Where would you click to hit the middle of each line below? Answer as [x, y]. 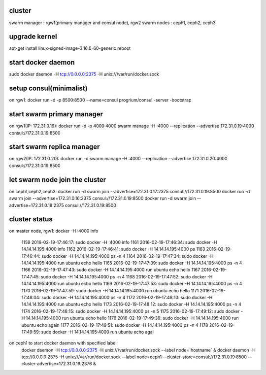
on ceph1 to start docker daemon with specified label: [64, 343]
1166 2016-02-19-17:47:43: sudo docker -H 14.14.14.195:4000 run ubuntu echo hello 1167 [111, 270]
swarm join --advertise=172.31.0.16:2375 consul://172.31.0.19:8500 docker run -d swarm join [103, 198]
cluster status [31, 219]
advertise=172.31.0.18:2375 [36, 205]
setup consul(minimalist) [49, 88]
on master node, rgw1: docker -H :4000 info [54, 231]
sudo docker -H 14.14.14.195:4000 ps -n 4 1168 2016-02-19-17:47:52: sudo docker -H [127, 276]
